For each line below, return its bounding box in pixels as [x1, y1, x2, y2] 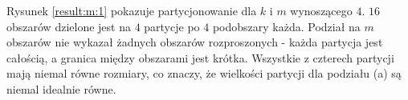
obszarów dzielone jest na [6, 18, 131, 34]
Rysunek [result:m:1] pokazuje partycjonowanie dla [6, 2, 257, 18]
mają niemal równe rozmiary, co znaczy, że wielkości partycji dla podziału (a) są [6, 65, 402, 82]
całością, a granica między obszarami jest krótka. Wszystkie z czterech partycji [6, 49, 394, 66]
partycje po [144, 18, 200, 34]
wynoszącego [290, 2, 353, 18]
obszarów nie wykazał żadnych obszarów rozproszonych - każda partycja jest [6, 34, 383, 50]
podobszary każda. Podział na [212, 18, 361, 34]
